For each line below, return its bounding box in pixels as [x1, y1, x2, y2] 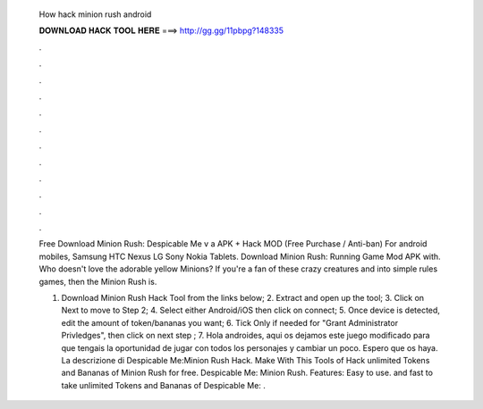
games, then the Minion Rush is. [38, 276, 157, 287]
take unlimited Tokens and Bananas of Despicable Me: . [61, 380, 266, 390]
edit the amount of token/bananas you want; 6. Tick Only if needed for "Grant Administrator [61, 317, 398, 328]
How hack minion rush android [38, 9, 152, 20]
